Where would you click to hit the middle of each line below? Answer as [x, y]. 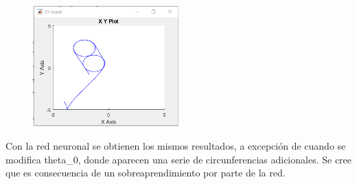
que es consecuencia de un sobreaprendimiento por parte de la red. [146, 173]
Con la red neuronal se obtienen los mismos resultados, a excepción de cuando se [176, 145]
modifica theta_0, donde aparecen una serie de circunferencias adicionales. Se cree [179, 159]
